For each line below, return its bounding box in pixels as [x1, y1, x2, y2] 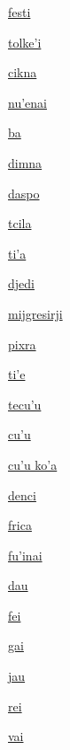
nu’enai [8, 93, 47, 111]
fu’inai [8, 545, 43, 564]
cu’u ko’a [8, 454, 58, 473]
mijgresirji [8, 304, 63, 322]
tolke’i [8, 32, 42, 51]
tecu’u [8, 394, 42, 413]
